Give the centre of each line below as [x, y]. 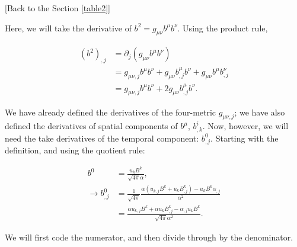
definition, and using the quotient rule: [75, 150]
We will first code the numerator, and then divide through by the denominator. [149, 237]
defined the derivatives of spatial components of [91, 126]
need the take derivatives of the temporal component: [102, 138]
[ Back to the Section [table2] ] [58, 8]
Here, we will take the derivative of [68, 28]
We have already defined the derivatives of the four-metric [111, 112]
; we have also [260, 112]
